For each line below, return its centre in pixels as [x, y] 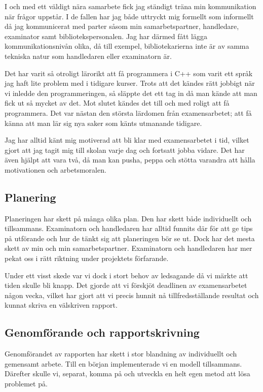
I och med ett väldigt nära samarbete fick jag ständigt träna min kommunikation [130, 6]
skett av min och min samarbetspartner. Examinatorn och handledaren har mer [128, 248]
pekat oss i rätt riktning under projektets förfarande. [87, 258]
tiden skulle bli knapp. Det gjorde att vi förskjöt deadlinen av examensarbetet [126, 285]
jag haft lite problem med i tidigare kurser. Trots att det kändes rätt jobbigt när [130, 83]
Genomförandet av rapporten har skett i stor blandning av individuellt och [121, 354]
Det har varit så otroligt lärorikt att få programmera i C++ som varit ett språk [129, 73]
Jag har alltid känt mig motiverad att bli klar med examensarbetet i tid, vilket [127, 140]
